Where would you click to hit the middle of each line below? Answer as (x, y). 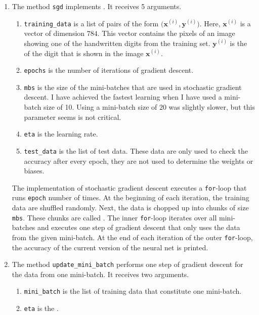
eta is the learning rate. (61, 134)
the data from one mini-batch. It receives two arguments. (100, 274)
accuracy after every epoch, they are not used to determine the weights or (139, 161)
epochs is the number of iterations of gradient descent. (109, 70)
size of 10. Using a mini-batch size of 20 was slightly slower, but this (149, 107)
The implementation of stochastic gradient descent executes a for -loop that (129, 187)
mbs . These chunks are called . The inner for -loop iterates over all (114, 217)
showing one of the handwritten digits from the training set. (117, 43)
